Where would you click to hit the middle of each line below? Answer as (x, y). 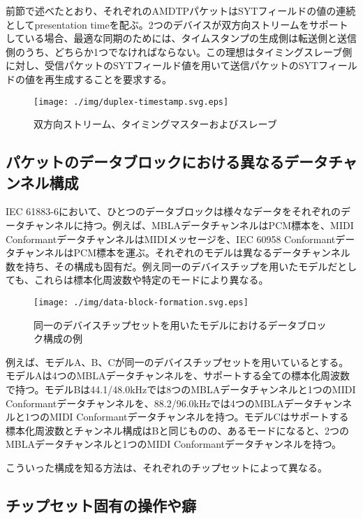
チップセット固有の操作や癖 (101, 505)
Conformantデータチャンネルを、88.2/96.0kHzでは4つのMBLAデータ (160, 403)
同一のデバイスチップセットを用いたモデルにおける (151, 324)
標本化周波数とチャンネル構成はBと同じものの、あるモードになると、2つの (177, 430)
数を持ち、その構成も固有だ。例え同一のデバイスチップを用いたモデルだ (172, 266)
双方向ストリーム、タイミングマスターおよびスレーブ (155, 124)
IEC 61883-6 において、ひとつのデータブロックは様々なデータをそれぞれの (173, 211)
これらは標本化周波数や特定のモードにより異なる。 (151, 280)
